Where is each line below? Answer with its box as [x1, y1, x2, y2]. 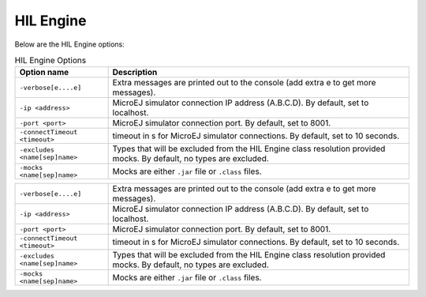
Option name [19, 67, 69, 78]
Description [112, 67, 158, 78]
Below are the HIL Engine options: [14, 39, 125, 49]
